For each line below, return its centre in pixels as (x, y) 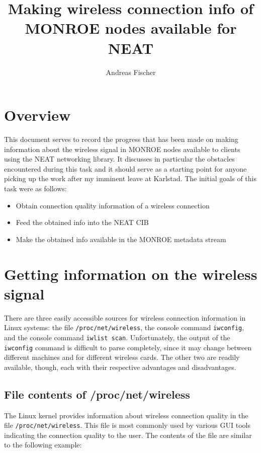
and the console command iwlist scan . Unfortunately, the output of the (117, 337)
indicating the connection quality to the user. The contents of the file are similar (128, 435)
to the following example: (43, 445)
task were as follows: (35, 188)
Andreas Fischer (131, 72)
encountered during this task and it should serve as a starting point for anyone (125, 168)
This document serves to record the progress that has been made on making (121, 139)
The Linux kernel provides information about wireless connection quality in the (126, 415)
